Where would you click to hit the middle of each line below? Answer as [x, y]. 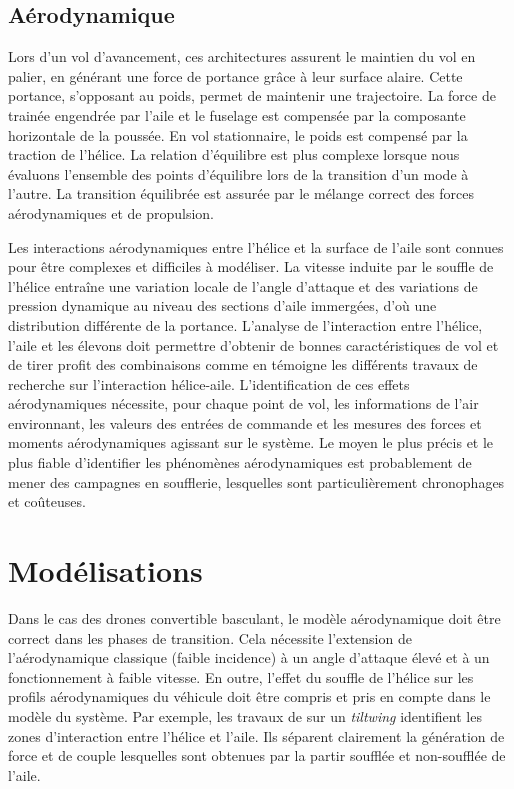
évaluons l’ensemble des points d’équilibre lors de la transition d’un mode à [238, 173]
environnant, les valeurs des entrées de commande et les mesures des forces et [245, 422]
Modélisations [105, 570]
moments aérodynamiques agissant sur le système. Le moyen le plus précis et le [251, 442]
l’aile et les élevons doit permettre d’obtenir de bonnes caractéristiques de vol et [253, 344]
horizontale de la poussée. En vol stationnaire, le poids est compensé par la [238, 134]
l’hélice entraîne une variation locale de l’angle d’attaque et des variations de [243, 285]
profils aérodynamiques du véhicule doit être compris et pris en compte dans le [249, 696]
